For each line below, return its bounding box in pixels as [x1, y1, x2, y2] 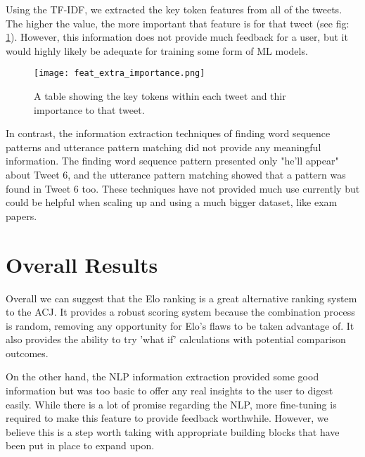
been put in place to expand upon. [6, 438, 155, 453]
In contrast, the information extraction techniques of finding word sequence [6, 126, 331, 141]
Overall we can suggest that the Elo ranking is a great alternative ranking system [6, 290, 357, 305]
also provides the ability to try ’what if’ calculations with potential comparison [6, 332, 346, 347]
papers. [6, 208, 37, 223]
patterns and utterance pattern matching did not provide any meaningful [6, 139, 321, 154]
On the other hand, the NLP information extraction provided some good [6, 369, 319, 384]
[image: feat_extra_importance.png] [34, 68, 205, 79]
